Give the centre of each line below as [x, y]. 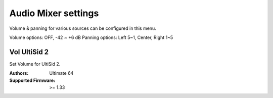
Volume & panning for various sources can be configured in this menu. [83, 28]
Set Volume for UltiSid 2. [35, 64]
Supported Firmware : [32, 80]
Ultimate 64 [61, 73]
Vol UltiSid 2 [29, 52]
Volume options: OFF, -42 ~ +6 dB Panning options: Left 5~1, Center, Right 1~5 [91, 37]
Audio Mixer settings [54, 13]
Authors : [19, 73]
